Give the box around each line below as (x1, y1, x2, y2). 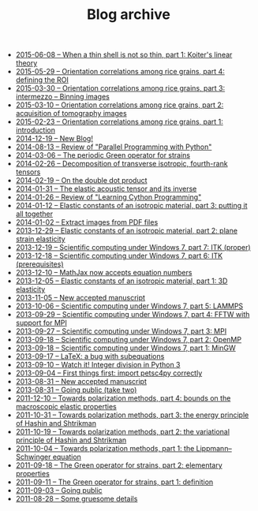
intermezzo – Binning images (15, 92, 110, 102)
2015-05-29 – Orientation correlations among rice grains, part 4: (15, 67, 225, 76)
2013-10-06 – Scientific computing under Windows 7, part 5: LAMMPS (15, 301, 244, 311)
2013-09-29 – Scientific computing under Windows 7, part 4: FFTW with (15, 310, 250, 319)
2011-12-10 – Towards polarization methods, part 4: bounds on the (15, 394, 231, 403)
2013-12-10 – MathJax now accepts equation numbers (15, 268, 193, 278)
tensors (15, 167, 41, 177)
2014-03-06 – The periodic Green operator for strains (15, 151, 191, 160)
